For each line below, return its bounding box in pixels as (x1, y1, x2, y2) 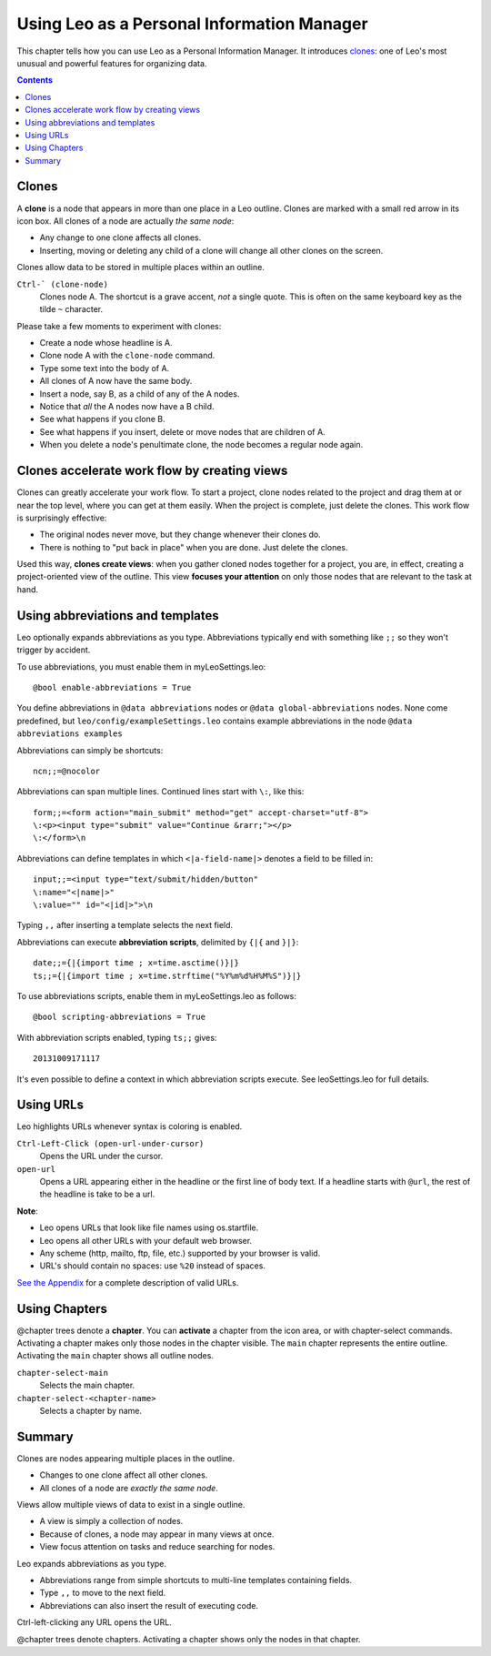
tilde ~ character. (39, 304, 104, 315)
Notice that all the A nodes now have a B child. (39, 401, 215, 412)
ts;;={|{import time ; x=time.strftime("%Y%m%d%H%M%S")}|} (33, 970, 302, 981)
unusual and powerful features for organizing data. (16, 57, 207, 68)
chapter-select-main (16, 1368, 109, 1378)
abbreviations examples (16, 729, 123, 739)
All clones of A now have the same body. (39, 376, 193, 387)
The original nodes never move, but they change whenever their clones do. (39, 529, 322, 540)
